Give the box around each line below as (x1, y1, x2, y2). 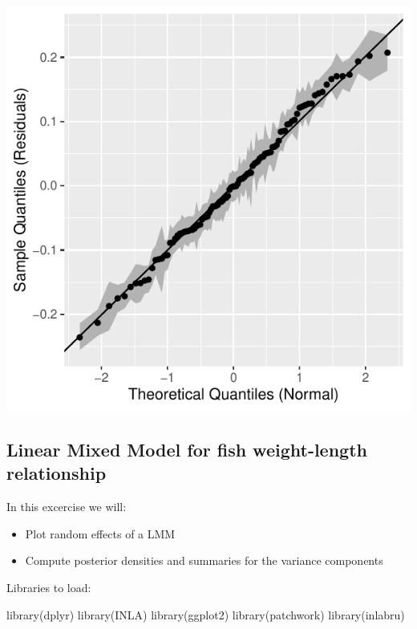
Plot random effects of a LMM (25, 525, 176, 542)
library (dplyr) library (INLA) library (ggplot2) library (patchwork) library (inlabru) (6, 606, 405, 623)
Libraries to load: (6, 578, 91, 595)
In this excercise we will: (6, 498, 127, 515)
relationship (6, 461, 107, 485)
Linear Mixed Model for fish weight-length (6, 436, 367, 461)
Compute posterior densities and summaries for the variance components (25, 552, 383, 569)
